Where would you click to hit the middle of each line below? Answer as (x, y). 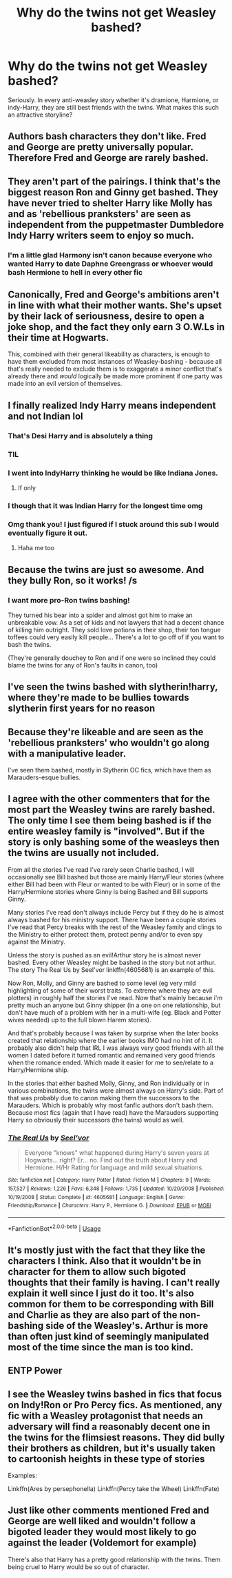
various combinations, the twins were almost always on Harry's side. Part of (116, 1090)
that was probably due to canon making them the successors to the (104, 1098)
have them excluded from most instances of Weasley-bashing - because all (115, 362)
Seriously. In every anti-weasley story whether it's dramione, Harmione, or (113, 100)
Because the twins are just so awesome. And (106, 570)
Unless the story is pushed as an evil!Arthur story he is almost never (105, 955)
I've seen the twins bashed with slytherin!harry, (113, 687)
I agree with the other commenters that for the (109, 799)
